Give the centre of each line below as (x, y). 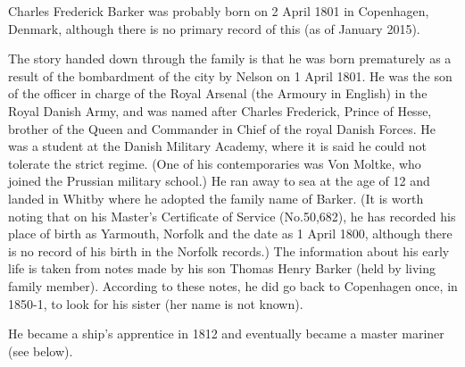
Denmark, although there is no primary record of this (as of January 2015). (214, 28)
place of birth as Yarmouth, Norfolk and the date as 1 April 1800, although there (230, 234)
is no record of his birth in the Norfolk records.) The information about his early (229, 250)
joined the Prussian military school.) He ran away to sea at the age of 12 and (219, 181)
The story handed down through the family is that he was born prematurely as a (230, 58)
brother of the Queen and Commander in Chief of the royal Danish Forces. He (222, 128)
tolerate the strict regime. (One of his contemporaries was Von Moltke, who (215, 163)
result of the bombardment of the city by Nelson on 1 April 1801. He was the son (230, 75)
